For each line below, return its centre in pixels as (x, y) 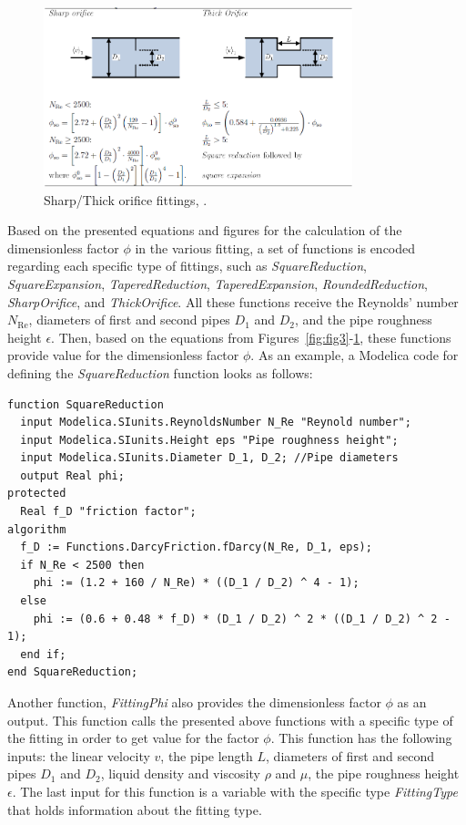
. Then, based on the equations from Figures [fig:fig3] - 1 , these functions (251, 337)
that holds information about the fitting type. (135, 809)
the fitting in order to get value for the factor (133, 738)
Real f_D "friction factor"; (108, 512)
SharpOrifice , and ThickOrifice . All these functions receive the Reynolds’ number (233, 301)
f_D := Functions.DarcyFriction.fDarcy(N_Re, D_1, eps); (196, 547)
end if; (43, 654)
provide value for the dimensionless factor (123, 355)
